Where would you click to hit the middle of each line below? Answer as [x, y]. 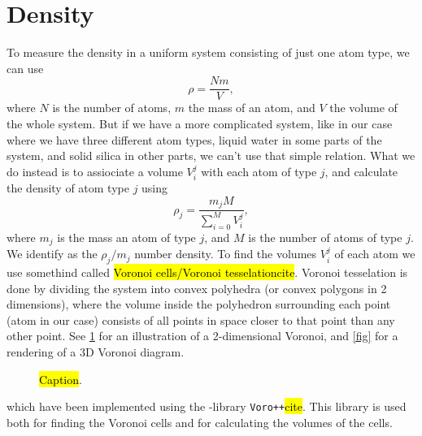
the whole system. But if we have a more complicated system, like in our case [200, 123]
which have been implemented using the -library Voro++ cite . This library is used [207, 406]
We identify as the [52, 254]
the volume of [363, 108]
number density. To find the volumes [226, 254]
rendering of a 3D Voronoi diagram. [96, 351]
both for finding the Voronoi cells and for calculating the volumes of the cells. [200, 422]
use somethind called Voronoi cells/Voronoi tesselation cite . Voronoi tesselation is [207, 272]
